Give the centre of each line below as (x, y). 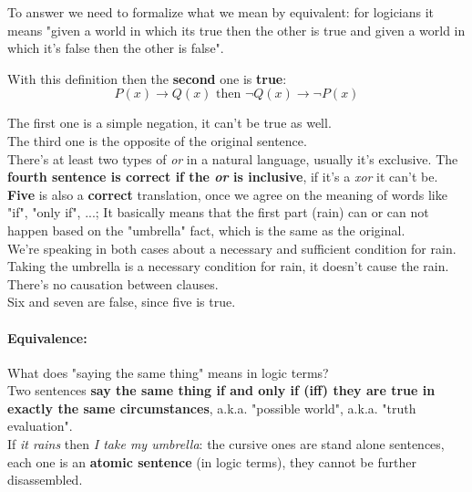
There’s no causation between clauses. (113, 283)
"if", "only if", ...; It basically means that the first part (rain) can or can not (218, 212)
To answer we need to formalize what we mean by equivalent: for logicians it (221, 12)
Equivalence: (47, 337)
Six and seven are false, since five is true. (122, 302)
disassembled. (45, 480)
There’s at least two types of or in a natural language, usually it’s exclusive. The (233, 158)
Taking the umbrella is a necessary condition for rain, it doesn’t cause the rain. (228, 266)
